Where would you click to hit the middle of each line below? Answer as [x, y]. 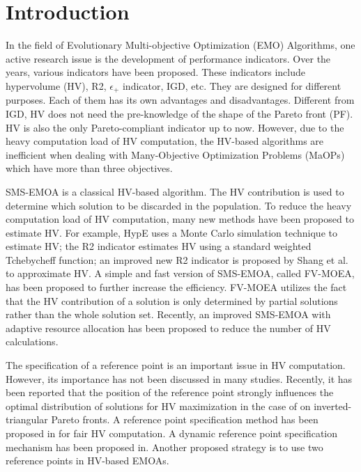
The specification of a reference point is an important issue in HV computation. [176, 365]
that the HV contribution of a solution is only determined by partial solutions [172, 300]
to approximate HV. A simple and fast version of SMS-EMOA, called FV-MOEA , [180, 273]
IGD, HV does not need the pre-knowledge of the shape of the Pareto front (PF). [179, 113]
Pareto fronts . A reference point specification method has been [185, 419]
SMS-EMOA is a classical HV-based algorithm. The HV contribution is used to [175, 191]
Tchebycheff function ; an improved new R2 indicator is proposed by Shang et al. [177, 259]
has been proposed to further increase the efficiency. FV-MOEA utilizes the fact [176, 287]
